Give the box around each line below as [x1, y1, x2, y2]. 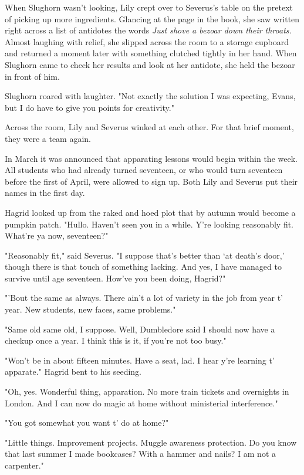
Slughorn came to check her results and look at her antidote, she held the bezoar [5, 58, 295, 70]
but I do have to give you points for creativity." [5, 101, 174, 113]
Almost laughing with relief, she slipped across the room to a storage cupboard [5, 35, 289, 48]
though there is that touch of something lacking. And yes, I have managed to [5, 260, 282, 273]
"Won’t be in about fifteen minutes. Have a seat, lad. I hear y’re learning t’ [5, 354, 275, 366]
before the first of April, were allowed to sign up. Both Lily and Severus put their [5, 175, 298, 187]
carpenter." [5, 459, 44, 471]
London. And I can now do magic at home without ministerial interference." [5, 396, 278, 409]
